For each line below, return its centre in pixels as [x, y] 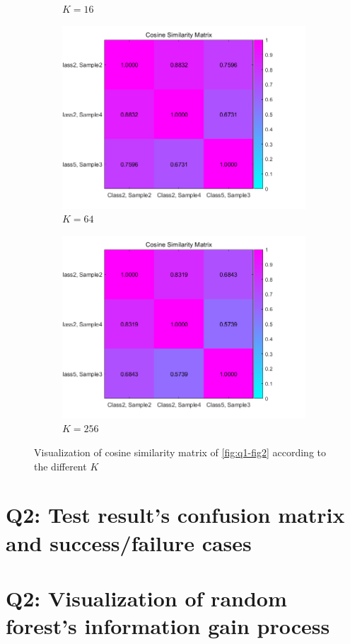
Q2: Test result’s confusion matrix [175, 515]
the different [60, 466]
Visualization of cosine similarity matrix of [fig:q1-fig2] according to [180, 452]
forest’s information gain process [168, 626]
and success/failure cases [129, 542]
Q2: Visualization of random [146, 598]
